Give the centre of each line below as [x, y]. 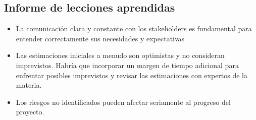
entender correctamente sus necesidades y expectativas [100, 38]
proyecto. [30, 112]
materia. [29, 85]
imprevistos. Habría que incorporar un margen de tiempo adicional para [127, 65]
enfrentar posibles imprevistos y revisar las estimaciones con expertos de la [132, 75]
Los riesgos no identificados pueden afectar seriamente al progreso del [123, 102]
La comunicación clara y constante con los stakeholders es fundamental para [134, 28]
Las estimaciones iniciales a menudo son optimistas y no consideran [120, 55]
